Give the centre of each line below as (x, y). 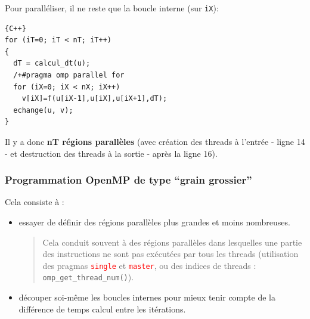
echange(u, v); (43, 110)
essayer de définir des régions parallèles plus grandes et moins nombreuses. (154, 222)
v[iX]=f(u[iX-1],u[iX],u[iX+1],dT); (94, 99)
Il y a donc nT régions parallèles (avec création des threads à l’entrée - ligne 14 (155, 141)
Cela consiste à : (35, 202)
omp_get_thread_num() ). (88, 277)
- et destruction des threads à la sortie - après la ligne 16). (111, 153)
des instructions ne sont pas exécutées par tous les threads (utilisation (170, 254)
